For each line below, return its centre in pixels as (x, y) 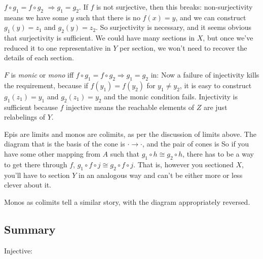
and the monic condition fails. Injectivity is (171, 96)
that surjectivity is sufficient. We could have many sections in (100, 38)
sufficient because (31, 107)
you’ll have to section (37, 175)
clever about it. (28, 185)
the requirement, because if (46, 85)
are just (215, 107)
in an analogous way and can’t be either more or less (161, 175)
